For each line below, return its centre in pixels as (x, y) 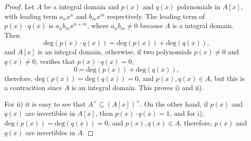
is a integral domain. (203, 25)
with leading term (31, 16)
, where (98, 25)
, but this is (228, 78)
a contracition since (33, 87)
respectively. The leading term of (156, 16)
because (151, 25)
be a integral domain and (81, 6)
